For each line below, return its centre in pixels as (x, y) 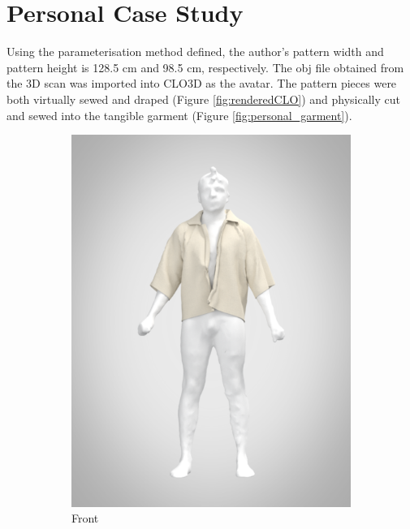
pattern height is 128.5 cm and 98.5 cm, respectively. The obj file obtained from (205, 67)
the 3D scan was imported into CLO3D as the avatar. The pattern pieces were (202, 83)
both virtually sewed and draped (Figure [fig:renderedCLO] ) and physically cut (204, 99)
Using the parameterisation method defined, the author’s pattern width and (195, 52)
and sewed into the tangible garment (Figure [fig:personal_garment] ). (179, 115)
